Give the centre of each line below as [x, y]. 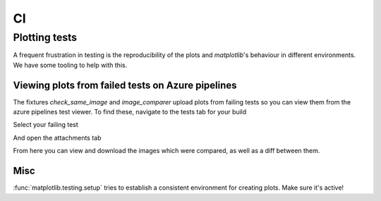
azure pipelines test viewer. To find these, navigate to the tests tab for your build [130, 112]
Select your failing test [46, 125]
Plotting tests [45, 37]
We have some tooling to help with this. [70, 65]
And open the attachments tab [57, 138]
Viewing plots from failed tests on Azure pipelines [125, 85]
